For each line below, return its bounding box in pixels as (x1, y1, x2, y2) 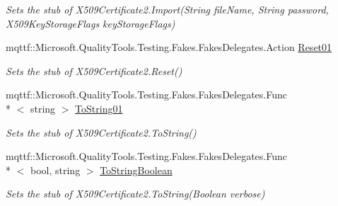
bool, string (30, 162, 81, 177)
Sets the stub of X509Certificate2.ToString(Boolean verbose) (6, 186, 265, 201)
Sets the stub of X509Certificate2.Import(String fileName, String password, (6, 2, 329, 16)
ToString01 (75, 101, 123, 115)
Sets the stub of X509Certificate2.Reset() (6, 63, 182, 78)
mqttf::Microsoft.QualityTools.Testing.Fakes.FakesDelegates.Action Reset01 (6, 40, 332, 55)
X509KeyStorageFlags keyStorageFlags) (6, 16, 175, 30)
